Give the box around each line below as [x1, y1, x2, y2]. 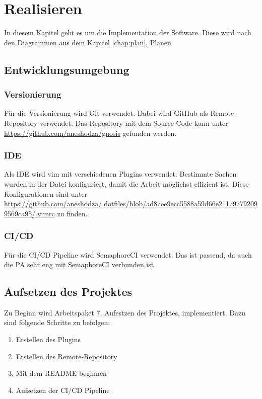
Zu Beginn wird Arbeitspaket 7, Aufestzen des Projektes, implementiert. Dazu [4, 307, 245, 317]
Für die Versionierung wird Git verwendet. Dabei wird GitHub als [4, 108, 208, 118]
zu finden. [57, 208, 88, 218]
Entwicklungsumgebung [4, 61, 129, 77]
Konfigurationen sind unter [4, 188, 88, 199]
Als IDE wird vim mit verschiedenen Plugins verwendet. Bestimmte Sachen [4, 169, 237, 179]
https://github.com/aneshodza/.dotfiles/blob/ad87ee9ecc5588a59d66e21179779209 [4, 198, 258, 209]
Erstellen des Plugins [16, 334, 81, 345]
